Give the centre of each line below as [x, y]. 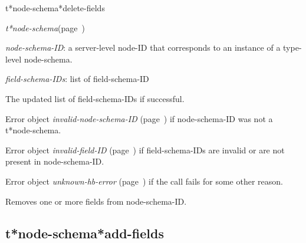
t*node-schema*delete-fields [55, 8]
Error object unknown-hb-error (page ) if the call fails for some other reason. [144, 181]
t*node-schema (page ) [45, 27]
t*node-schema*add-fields [85, 233]
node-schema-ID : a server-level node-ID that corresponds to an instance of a [143, 47]
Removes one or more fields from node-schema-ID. [96, 201]
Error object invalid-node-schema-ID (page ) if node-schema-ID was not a [139, 118]
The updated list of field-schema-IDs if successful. [95, 98]
